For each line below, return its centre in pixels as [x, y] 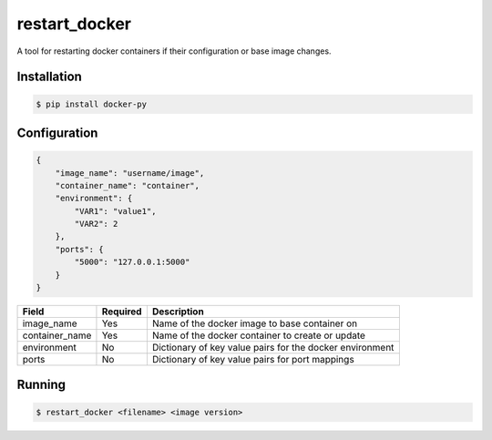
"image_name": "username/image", [130, 173]
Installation [49, 77]
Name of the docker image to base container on [255, 323]
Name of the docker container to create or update [259, 335]
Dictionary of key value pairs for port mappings [253, 360]
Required [122, 312]
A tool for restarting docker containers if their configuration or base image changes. [174, 51]
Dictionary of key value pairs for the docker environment [273, 348]
